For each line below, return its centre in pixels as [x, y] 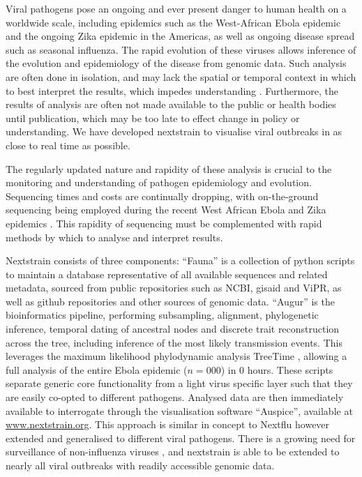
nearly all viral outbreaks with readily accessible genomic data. [140, 465]
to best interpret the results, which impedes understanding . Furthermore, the [172, 90]
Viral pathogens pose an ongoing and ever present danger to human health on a [176, 8]
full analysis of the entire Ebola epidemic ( [97, 369]
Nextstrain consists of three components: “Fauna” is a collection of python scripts [180, 260]
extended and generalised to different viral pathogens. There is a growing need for [181, 438]
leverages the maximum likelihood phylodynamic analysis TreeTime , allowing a [176, 356]
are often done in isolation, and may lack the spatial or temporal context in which [181, 76]
